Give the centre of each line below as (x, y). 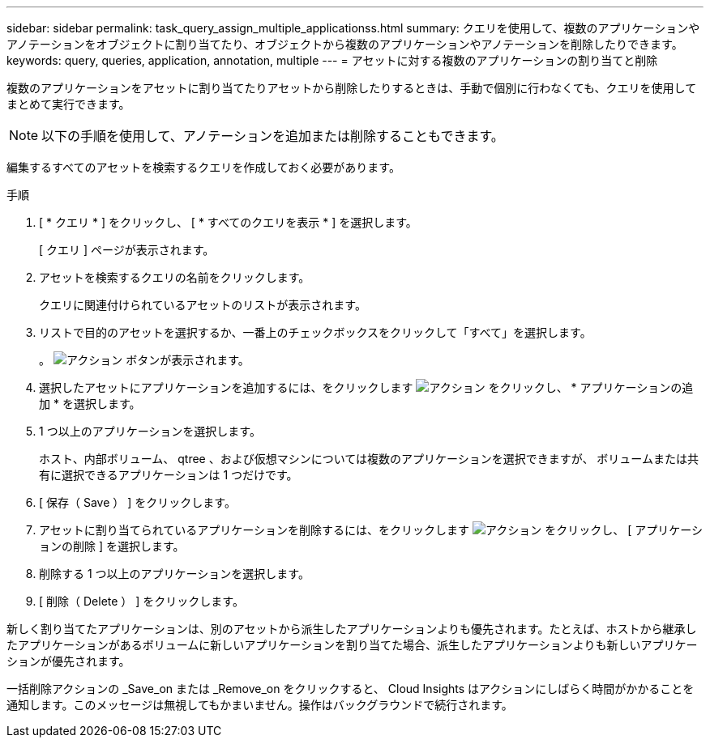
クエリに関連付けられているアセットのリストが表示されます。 (203, 305)
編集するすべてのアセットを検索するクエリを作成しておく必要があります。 (203, 167)
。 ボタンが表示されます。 (144, 360)
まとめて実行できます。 (68, 104)
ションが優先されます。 (68, 661)
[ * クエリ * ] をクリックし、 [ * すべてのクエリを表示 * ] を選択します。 (228, 222)
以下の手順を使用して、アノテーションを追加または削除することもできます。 (273, 136)
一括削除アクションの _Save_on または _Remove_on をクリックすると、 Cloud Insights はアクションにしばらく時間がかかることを (351, 689)
